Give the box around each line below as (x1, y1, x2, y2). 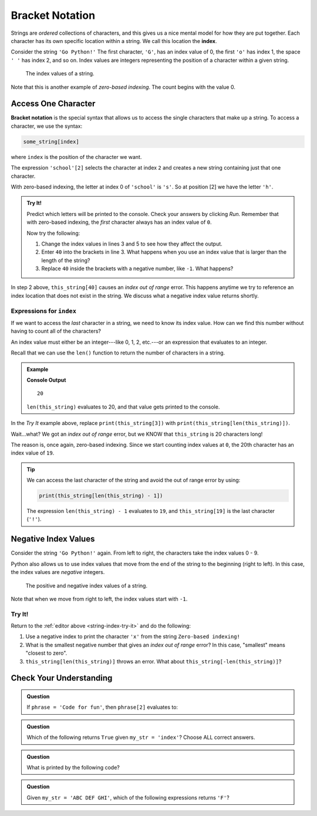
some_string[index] (23, 138, 79, 145)
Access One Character (11, 99, 96, 109)
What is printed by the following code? (26, 764, 120, 771)
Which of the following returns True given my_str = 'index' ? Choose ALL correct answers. (26, 734, 255, 741)
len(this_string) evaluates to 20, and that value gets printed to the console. (26, 403, 220, 410)
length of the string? (41, 257, 90, 264)
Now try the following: (26, 230, 80, 237)
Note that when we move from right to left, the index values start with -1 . (11, 595, 188, 602)
